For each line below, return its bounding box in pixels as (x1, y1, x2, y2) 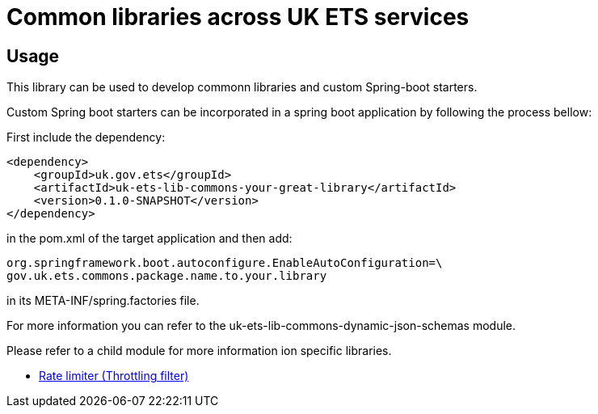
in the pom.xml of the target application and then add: (6, 231, 293, 246)
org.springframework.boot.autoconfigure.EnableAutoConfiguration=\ (6, 256, 443, 270)
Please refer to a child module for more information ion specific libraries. (6, 344, 392, 358)
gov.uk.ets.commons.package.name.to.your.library (6, 269, 327, 283)
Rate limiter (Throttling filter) (39, 369, 189, 383)
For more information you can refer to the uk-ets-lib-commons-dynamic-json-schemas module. (6, 319, 516, 333)
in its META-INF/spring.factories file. (6, 294, 200, 308)
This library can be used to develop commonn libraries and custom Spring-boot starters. (6, 80, 478, 95)
